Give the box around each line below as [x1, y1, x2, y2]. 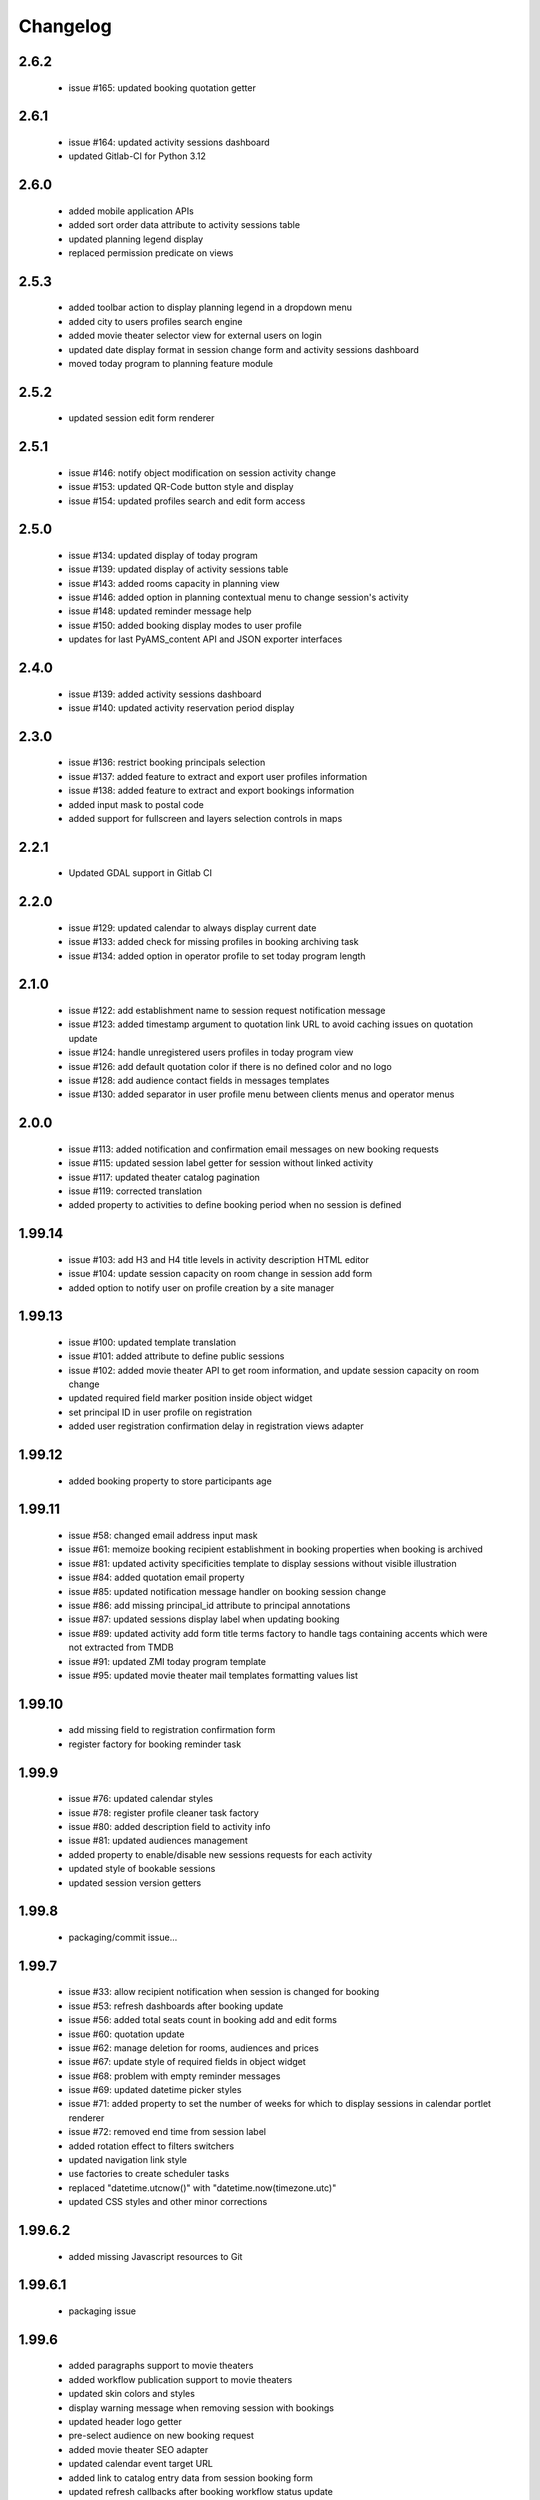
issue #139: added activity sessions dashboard [68, 688, 262, 700]
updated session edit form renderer [68, 412, 215, 424]
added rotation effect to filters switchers [68, 2140, 235, 2152]
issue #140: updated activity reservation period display [68, 702, 295, 714]
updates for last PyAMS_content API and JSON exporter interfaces [68, 633, 343, 645]
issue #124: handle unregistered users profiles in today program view [68, 1046, 354, 1059]
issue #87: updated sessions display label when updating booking [68, 1613, 340, 1625]
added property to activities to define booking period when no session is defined [68, 1199, 402, 1211]
